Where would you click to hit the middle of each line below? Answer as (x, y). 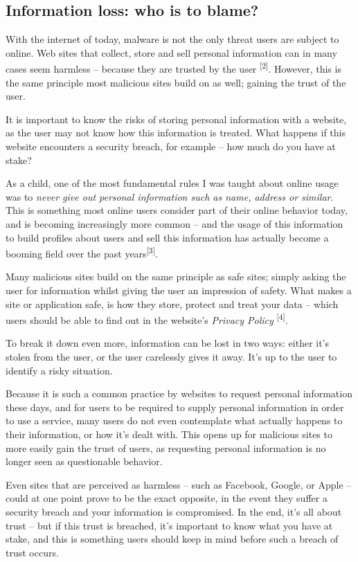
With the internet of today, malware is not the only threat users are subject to (172, 39)
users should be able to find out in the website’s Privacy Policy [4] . (147, 319)
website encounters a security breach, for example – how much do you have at (171, 146)
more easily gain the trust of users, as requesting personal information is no (166, 447)
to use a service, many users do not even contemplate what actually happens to (174, 420)
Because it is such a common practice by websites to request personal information (179, 393)
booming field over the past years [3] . (82, 252)
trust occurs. (32, 552)
